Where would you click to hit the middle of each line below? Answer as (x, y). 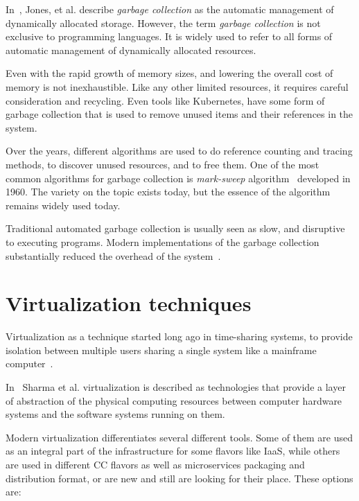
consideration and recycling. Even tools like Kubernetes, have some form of (165, 100)
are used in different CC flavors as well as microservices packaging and (155, 464)
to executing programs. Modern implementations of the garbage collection (163, 241)
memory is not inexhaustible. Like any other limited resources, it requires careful (177, 86)
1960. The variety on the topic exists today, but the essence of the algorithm (168, 192)
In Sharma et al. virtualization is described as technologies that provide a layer (176, 387)
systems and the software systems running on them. (115, 414)
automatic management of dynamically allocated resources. (131, 50)
